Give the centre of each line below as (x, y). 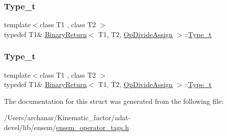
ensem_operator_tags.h (92, 127)
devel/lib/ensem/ (30, 127)
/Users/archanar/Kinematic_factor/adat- (67, 117)
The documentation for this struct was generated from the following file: (114, 101)
